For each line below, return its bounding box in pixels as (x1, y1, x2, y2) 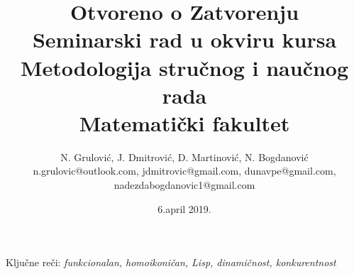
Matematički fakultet (79, 108, 290, 137)
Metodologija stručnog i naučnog (20, 53, 349, 82)
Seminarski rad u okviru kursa (32, 25, 337, 54)
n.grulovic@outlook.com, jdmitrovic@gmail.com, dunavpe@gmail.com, (33, 163, 336, 178)
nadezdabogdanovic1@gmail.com (114, 177, 255, 192)
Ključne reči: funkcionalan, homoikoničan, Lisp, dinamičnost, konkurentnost (6, 255, 336, 270)
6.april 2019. (157, 201, 211, 216)
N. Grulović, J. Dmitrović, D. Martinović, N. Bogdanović (60, 149, 309, 164)
